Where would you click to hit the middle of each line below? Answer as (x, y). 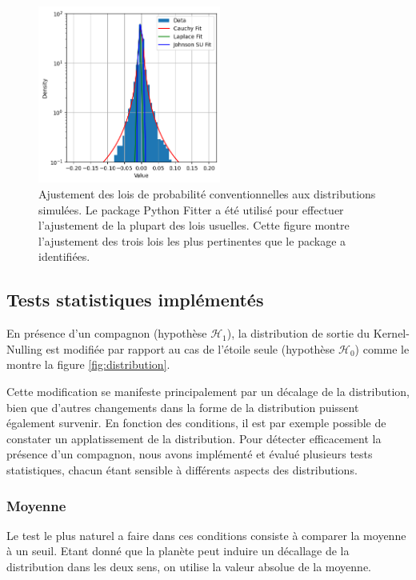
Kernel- (391, 333)
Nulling (24, 348)
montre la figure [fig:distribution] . (88, 364)
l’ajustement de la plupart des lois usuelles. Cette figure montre (194, 225)
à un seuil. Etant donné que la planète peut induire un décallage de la (178, 551)
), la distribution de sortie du (298, 333)
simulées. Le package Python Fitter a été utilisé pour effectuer (191, 209)
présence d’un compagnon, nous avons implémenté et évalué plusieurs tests (190, 454)
